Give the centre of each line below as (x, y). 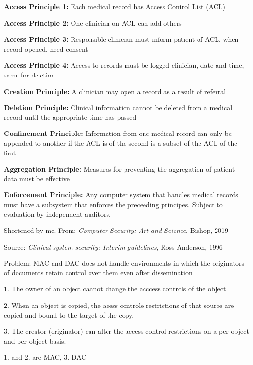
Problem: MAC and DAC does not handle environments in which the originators (124, 263)
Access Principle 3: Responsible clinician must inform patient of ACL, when (121, 39)
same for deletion (29, 74)
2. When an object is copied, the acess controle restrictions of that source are (119, 305)
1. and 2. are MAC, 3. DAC (45, 357)
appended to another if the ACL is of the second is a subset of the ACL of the (121, 143)
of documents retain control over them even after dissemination (98, 272)
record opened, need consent (46, 48)
